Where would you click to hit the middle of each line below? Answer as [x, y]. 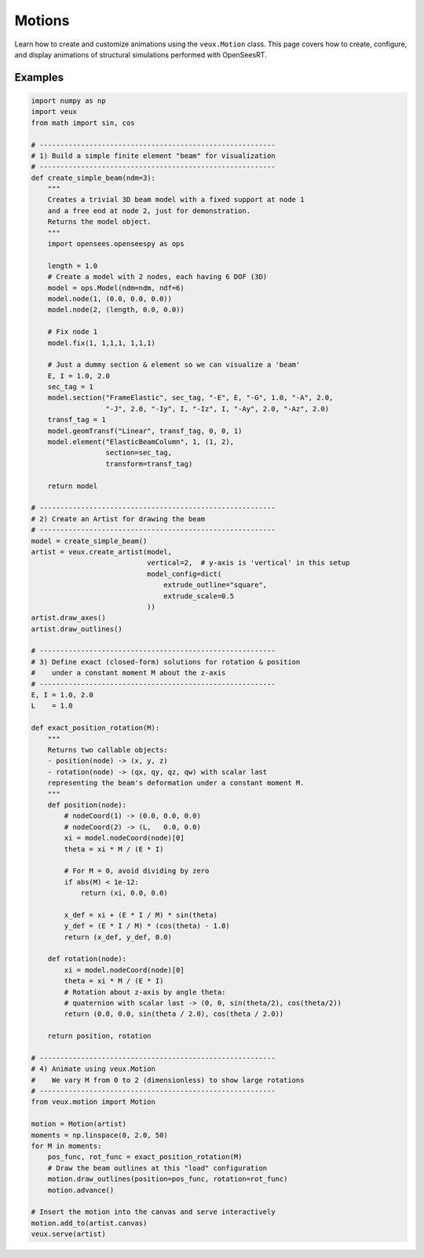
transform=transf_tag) [149, 463]
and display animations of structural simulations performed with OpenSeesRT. [141, 54]
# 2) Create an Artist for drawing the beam [118, 519]
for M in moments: [66, 1146]
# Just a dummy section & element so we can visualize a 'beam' [174, 365]
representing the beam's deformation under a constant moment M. [176, 783]
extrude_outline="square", [216, 585]
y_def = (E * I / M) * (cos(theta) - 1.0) [147, 926]
